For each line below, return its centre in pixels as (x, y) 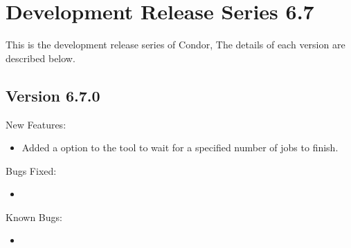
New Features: (36, 124)
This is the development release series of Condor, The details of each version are (175, 45)
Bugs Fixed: (31, 170)
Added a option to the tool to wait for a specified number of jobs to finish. (180, 147)
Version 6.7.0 (53, 95)
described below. (40, 58)
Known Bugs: (34, 217)
